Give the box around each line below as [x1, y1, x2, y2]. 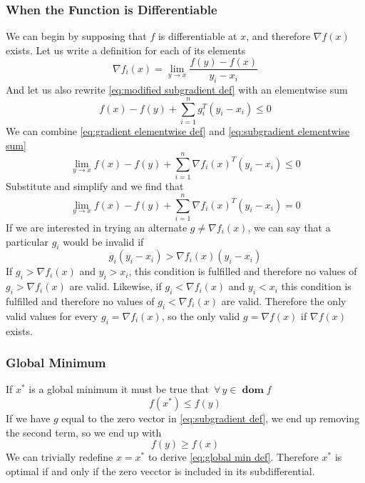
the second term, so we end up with [6, 424, 162, 439]
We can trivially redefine [6, 449, 113, 464]
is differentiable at [158, 29, 237, 44]
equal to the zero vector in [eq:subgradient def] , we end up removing [61, 411, 360, 425]
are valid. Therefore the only [221, 294, 346, 308]
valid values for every [6, 308, 98, 323]
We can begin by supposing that [6, 29, 147, 44]
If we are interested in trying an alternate [6, 220, 187, 235]
